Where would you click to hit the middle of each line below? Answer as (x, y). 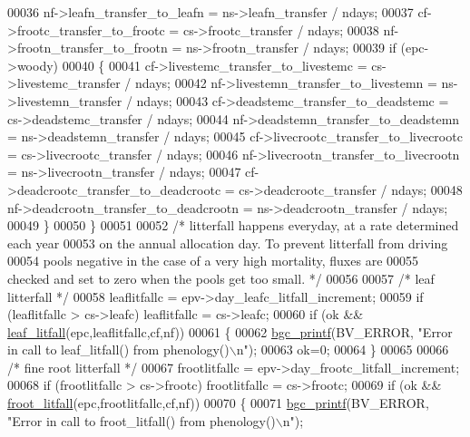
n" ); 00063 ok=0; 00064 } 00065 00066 (343, 350)
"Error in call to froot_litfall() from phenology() (142, 420)
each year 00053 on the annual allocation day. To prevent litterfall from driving (228, 243)
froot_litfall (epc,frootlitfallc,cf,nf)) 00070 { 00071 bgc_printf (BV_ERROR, (218, 403)
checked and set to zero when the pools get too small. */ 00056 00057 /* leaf (221, 278)
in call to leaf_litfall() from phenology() (118, 350)
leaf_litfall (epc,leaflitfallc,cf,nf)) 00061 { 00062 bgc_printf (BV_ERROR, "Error (230, 331)
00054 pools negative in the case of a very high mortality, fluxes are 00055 (213, 261)
